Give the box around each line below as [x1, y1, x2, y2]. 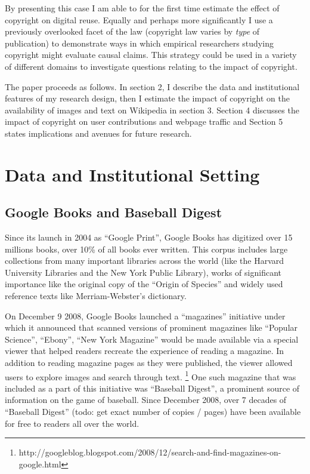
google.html [18, 457, 61, 470]
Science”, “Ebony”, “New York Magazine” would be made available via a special [5, 333, 299, 345]
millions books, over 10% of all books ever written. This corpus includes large [5, 242, 288, 255]
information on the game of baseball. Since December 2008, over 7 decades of [5, 393, 287, 406]
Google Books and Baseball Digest [5, 203, 222, 221]
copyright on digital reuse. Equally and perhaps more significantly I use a [5, 13, 273, 26]
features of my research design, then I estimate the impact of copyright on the [5, 92, 290, 104]
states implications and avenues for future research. [5, 127, 192, 139]
